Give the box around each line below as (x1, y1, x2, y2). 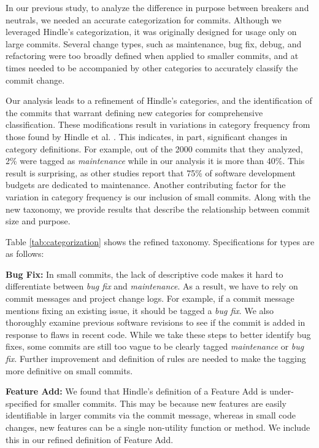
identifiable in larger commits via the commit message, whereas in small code (6, 409, 296, 422)
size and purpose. (6, 214, 71, 227)
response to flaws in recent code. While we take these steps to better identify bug (6, 328, 311, 340)
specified (6, 396, 37, 409)
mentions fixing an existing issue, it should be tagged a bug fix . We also (6, 304, 274, 316)
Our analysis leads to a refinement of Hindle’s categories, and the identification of (6, 94, 312, 107)
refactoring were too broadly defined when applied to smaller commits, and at (6, 49, 299, 62)
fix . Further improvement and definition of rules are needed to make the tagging (6, 352, 306, 365)
